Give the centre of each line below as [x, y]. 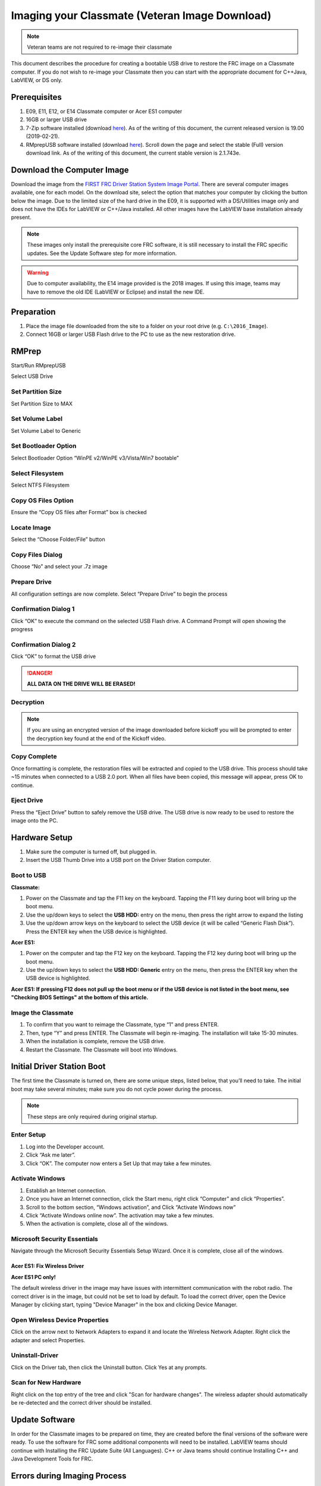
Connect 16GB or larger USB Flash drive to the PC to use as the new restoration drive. [131, 334]
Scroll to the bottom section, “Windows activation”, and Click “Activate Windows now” [131, 1207]
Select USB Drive [32, 376]
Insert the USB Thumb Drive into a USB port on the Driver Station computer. [118, 860]
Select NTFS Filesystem [40, 485]
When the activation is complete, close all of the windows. [97, 1224]
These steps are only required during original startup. [92, 1116]
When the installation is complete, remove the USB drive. [96, 1041]
